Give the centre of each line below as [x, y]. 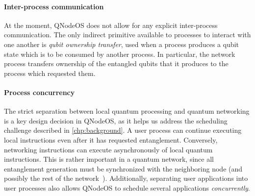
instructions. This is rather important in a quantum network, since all [109, 159]
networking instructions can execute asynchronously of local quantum [108, 149]
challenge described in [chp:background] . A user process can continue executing [123, 130]
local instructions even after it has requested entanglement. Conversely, [111, 139]
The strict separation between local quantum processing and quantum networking [127, 111]
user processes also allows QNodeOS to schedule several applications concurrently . [127, 187]
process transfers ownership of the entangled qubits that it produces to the [116, 63]
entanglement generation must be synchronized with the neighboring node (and [123, 168]
